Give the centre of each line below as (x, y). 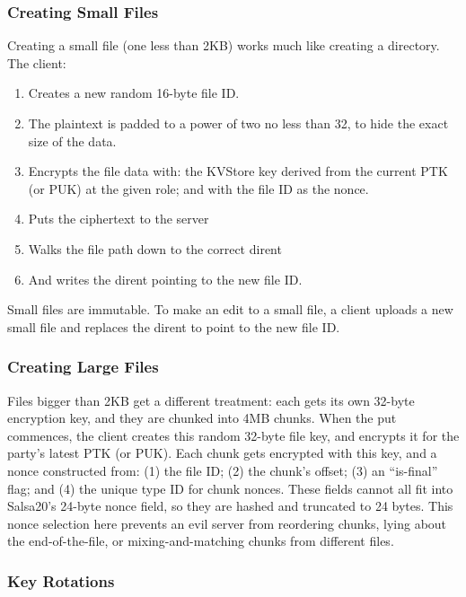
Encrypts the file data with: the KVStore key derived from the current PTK (238, 171)
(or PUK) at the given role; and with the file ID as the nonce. (198, 188)
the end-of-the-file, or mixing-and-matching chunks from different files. (201, 541)
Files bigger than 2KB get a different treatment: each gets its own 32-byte (211, 400)
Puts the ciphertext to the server (119, 219)
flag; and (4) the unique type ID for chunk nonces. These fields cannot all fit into (230, 488)
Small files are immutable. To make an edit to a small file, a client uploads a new (230, 309)
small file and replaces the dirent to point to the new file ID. (174, 326)
